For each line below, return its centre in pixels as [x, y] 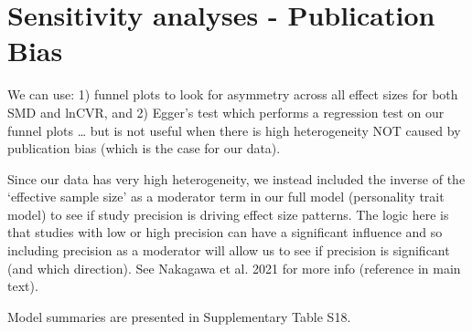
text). [23, 286]
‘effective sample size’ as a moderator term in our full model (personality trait [226, 197]
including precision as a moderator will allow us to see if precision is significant [229, 250]
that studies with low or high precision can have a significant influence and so [225, 232]
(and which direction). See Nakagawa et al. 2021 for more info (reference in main [234, 268]
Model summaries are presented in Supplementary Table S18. [179, 316]
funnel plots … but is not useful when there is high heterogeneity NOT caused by [234, 130]
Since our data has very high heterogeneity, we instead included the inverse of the [236, 178]
